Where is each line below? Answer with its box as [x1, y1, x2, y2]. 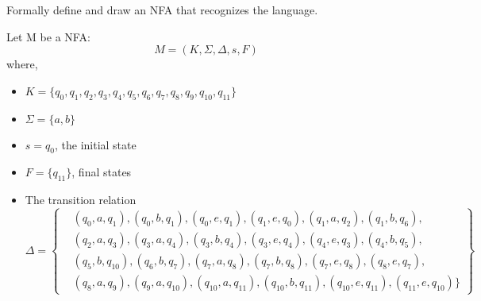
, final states [71, 164, 132, 180]
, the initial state [54, 136, 137, 152]
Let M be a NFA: [6, 28, 90, 44]
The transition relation [25, 191, 137, 208]
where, [6, 56, 38, 72]
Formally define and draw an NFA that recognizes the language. [6, 2, 318, 17]
